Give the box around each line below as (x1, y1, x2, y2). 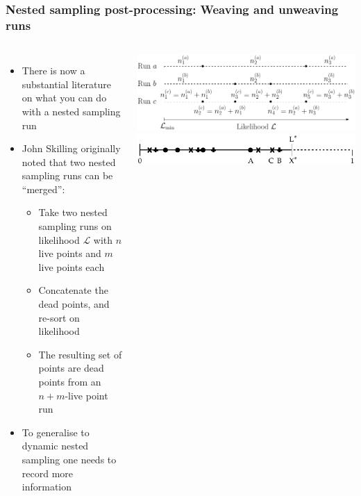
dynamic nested (22, 438, 89, 453)
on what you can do (22, 90, 107, 105)
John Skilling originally (22, 141, 121, 156)
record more (22, 465, 74, 480)
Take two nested (38, 205, 108, 220)
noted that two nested (22, 154, 116, 169)
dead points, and (38, 297, 110, 311)
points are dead (38, 361, 104, 375)
